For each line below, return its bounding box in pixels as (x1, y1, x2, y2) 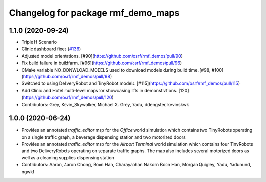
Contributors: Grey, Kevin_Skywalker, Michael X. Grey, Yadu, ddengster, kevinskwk (21, 101, 189, 107)
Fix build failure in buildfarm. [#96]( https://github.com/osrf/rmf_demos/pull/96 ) (21, 60, 182, 66)
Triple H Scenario (21, 39, 57, 45)
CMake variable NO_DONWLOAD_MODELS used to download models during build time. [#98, (21, 67, 211, 73)
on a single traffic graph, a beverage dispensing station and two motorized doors (21, 134, 186, 140)
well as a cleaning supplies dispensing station (21, 155, 114, 161)
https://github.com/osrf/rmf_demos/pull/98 (23, 74, 111, 80)
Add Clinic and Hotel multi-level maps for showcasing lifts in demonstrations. (21, 87, 178, 93)
